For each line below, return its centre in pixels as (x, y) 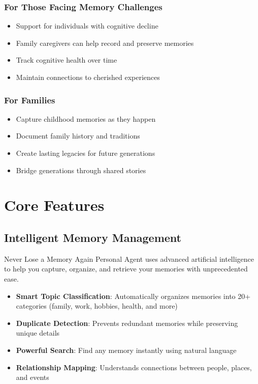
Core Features (54, 205)
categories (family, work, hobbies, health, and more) (97, 306)
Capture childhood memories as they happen (86, 118)
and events (33, 377)
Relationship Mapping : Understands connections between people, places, (134, 367)
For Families (30, 100)
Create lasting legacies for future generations (86, 153)
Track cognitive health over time (67, 60)
